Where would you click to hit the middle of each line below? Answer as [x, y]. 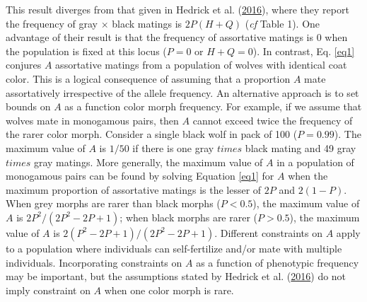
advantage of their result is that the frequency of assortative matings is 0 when [177, 37]
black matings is [147, 23]
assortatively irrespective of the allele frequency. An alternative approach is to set [182, 92]
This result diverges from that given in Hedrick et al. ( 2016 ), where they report [177, 9]
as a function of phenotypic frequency [278, 262]
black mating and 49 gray [301, 147]
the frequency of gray [52, 23]
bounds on [28, 106]
